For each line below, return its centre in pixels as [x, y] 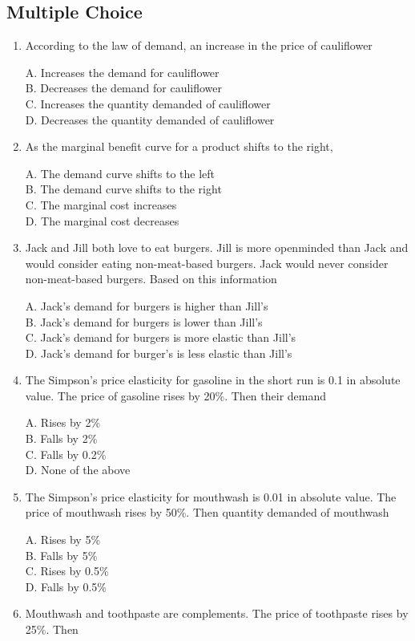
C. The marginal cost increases [101, 204]
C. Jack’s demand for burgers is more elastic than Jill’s [161, 337]
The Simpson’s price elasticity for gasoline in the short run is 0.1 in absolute [213, 380]
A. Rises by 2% [63, 422]
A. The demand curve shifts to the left [120, 173]
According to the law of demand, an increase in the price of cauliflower [199, 45]
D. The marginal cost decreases [102, 220]
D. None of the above [78, 470]
